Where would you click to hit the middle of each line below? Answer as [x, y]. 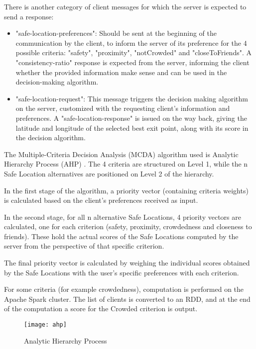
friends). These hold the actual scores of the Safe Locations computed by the [121, 236]
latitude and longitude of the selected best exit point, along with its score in [132, 128]
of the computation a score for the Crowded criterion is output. [101, 308]
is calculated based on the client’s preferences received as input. [101, 200]
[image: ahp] [45, 325]
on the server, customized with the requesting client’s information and [123, 108]
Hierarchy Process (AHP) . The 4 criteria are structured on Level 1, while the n [126, 164]
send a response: [29, 16]
